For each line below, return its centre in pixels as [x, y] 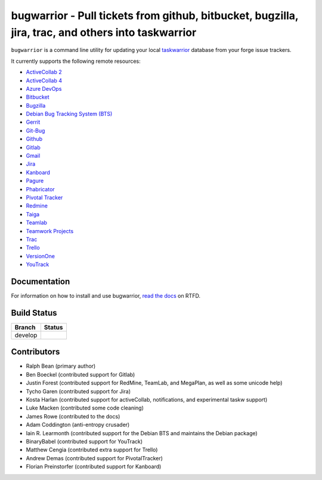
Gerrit [33, 122]
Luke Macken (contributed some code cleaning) [85, 408]
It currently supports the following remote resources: [76, 61]
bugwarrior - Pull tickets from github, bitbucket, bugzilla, [155, 16]
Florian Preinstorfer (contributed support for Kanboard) [94, 467]
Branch [25, 327]
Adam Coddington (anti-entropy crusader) [78, 425]
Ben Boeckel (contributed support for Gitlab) [80, 374]
